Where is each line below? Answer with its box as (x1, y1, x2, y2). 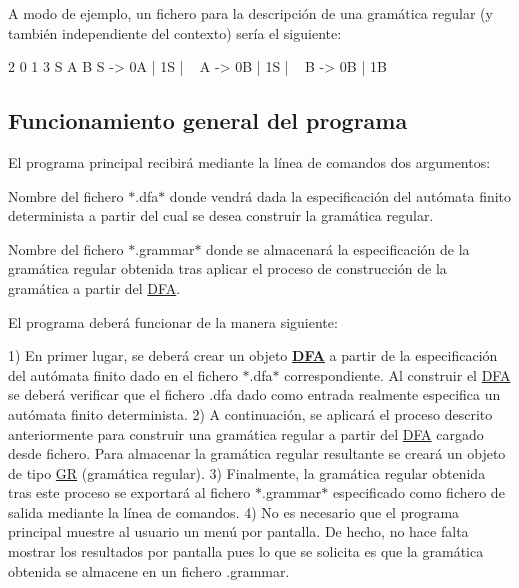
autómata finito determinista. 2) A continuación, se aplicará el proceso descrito (8, 403, 493, 424)
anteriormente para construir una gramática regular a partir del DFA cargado (8, 423, 484, 444)
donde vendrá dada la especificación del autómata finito (169, 185, 512, 206)
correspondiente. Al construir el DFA (284, 364, 511, 385)
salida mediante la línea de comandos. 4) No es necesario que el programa (8, 501, 460, 522)
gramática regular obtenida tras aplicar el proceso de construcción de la (8, 258, 447, 279)
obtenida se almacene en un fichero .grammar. (8, 560, 290, 581)
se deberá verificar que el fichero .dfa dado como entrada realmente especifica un (8, 384, 501, 405)
